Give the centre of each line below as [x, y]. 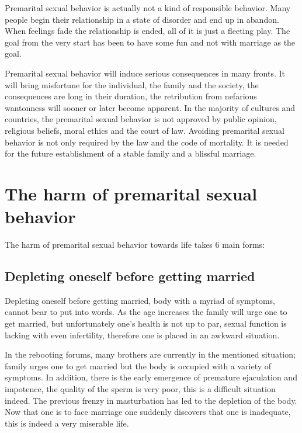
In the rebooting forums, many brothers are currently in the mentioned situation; [150, 354]
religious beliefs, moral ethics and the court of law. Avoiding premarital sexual [145, 130]
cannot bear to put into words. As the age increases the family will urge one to [146, 312]
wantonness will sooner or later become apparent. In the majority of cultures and [150, 107]
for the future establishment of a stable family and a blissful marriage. [131, 153]
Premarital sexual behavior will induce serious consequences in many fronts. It [145, 73]
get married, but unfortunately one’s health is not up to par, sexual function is [146, 323]
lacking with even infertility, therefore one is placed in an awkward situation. [142, 335]
